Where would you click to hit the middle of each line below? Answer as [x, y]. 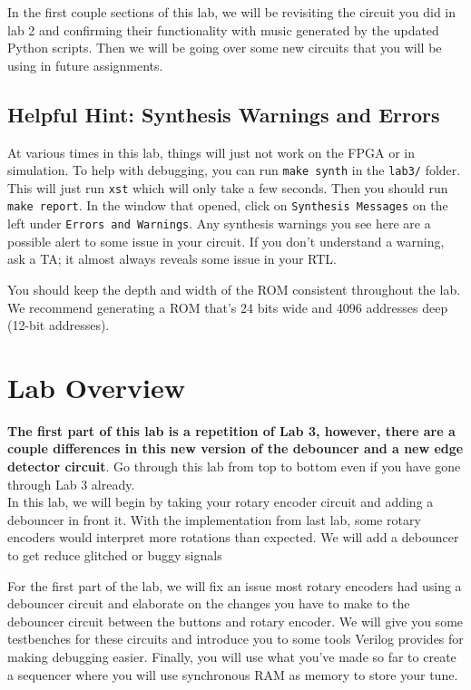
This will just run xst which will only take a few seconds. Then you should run [228, 187]
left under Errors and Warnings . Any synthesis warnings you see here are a [219, 224]
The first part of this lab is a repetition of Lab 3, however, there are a [231, 430]
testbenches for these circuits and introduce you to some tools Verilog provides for [235, 639]
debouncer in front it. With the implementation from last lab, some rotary [214, 519]
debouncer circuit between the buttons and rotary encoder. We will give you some [235, 621]
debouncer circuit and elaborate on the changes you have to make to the [209, 603]
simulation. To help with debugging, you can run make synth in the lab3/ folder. [234, 170]
